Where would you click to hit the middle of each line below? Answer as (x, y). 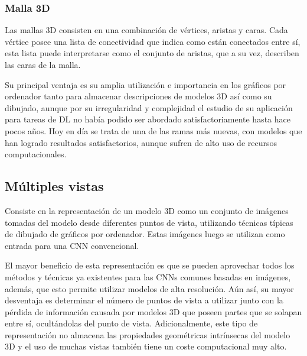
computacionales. (36, 154)
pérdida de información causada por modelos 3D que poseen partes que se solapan (153, 311)
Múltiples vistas (54, 186)
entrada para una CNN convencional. (72, 245)
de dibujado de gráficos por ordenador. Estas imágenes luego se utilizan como (145, 234)
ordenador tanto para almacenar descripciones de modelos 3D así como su (138, 96)
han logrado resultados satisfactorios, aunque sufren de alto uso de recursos (141, 142)
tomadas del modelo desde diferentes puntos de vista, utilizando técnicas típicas (149, 222)
